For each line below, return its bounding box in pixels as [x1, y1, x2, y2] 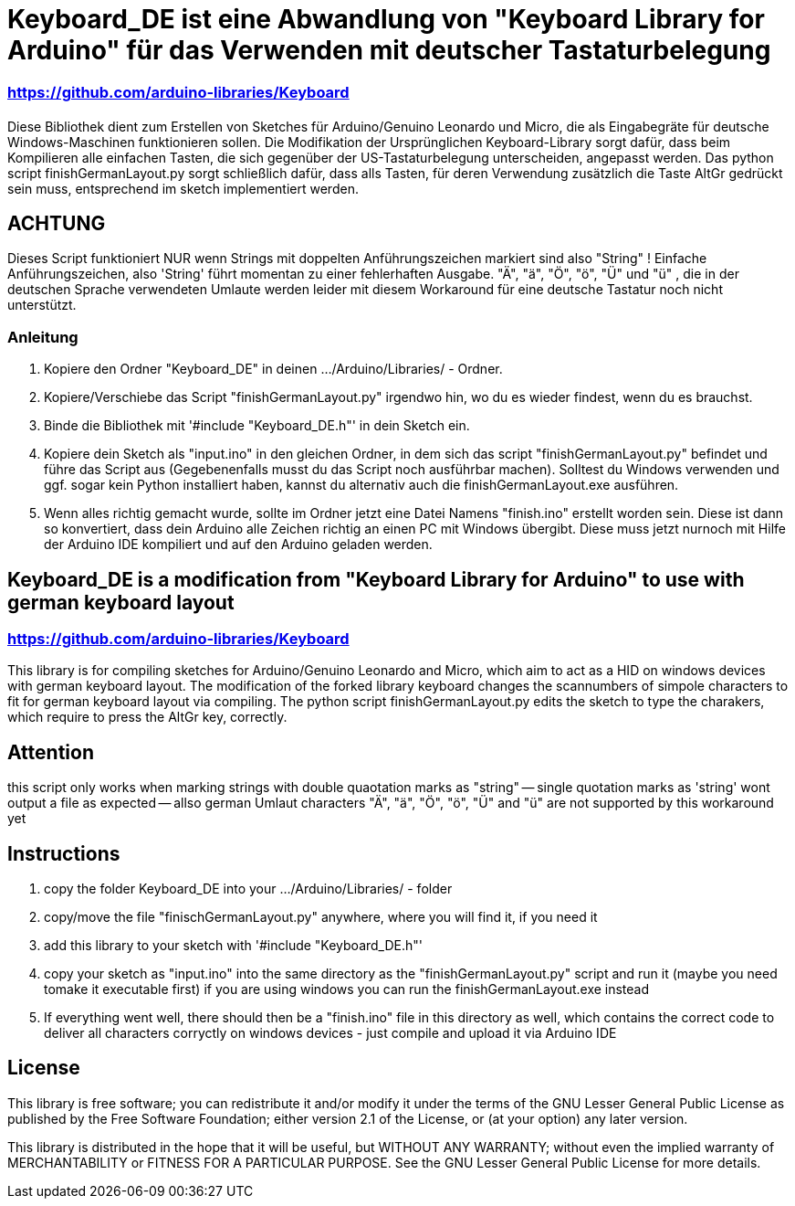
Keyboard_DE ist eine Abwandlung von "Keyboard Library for [7, 4, 765, 35]
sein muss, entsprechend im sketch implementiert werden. [7, 180, 359, 196]
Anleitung [7, 327, 78, 346]
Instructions [7, 841, 120, 865]
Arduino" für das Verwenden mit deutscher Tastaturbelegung [7, 35, 771, 66]
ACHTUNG [7, 211, 106, 235]
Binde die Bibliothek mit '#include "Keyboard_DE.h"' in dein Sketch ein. [44, 418, 470, 434]
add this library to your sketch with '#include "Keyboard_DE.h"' [44, 937, 424, 953]
